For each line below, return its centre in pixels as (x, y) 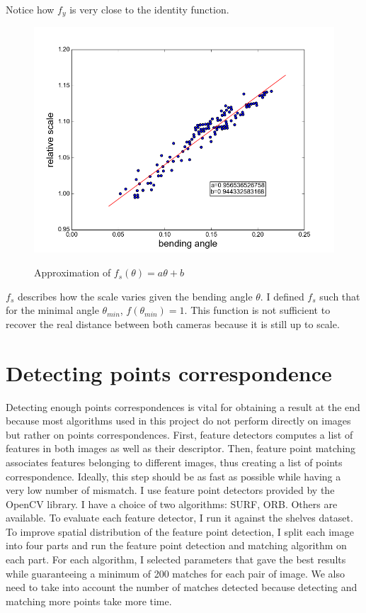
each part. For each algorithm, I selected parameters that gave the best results (176, 559)
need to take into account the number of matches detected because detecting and (182, 587)
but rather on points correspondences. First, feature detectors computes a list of (179, 434)
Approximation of (73, 272)
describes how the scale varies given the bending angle (135, 296)
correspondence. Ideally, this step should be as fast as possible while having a (173, 476)
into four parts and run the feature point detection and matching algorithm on (176, 545)
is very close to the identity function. (149, 9)
